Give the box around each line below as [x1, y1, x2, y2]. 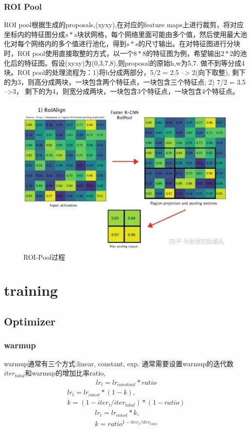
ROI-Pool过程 [23, 251, 65, 262]
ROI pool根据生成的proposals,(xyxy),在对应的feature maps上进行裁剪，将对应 [4, 19, 244, 30]
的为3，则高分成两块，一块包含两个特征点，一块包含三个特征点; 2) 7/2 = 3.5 [4, 76, 246, 87]
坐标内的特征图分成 [4, 29, 65, 39]
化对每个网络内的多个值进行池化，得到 [4, 38, 126, 49]
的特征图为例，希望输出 [146, 48, 221, 58]
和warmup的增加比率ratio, [25, 368, 106, 378]
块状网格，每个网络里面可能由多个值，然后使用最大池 [77, 29, 247, 39]
